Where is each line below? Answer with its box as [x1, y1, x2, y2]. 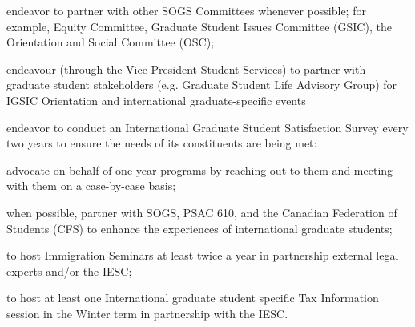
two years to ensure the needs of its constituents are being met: [6, 135, 317, 151]
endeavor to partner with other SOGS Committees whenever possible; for [6, 2, 366, 18]
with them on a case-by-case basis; [6, 177, 176, 194]
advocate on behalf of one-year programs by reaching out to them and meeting [6, 161, 393, 178]
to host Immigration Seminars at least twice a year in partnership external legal [6, 247, 399, 264]
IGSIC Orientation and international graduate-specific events [6, 91, 306, 108]
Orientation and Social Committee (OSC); [6, 34, 215, 50]
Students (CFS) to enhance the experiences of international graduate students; [6, 220, 393, 236]
